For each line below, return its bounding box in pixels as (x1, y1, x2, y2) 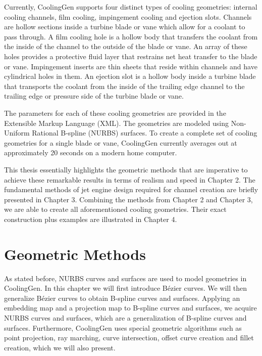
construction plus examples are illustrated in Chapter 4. (4, 213, 177, 224)
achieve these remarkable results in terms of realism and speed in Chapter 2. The (4, 174, 255, 185)
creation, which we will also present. (4, 342, 116, 352)
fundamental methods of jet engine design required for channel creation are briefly (4, 184, 258, 195)
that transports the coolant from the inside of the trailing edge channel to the (4, 80, 245, 91)
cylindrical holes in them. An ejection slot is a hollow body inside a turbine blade (4, 71, 256, 81)
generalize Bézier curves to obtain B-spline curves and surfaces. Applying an (4, 292, 240, 303)
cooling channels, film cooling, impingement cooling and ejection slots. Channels (4, 11, 252, 22)
